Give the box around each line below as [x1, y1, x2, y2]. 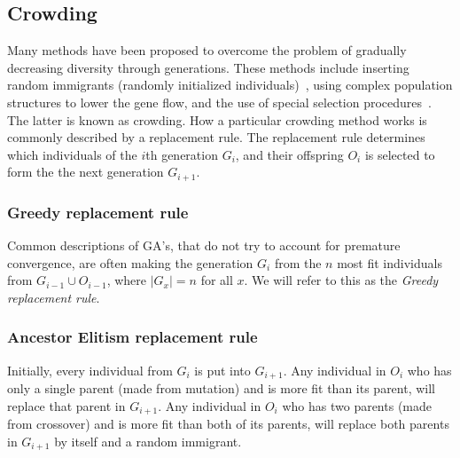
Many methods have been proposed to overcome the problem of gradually [7, 41, 407, 59]
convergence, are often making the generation [7, 253, 253, 272]
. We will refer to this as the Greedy [244, 271, 439, 289]
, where [106, 271, 147, 289]
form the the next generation [7, 162, 164, 181]
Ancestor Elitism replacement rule [7, 326, 258, 348]
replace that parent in [7, 396, 126, 415]
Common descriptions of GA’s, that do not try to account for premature [7, 236, 401, 255]
